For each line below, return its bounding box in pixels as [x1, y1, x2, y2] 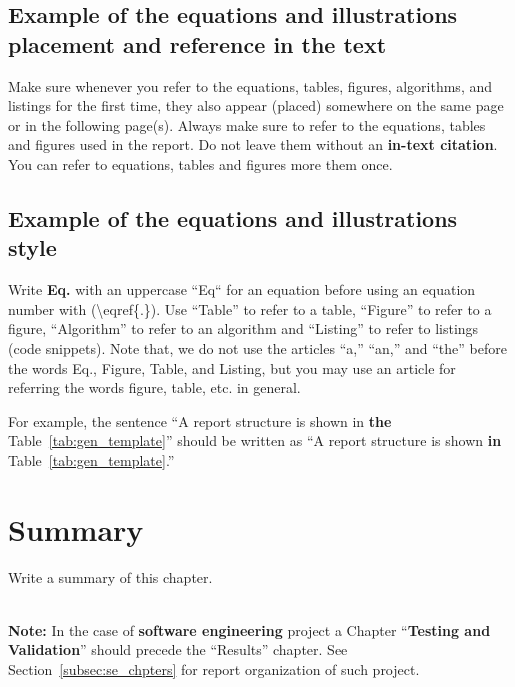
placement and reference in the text [8, 28, 387, 59]
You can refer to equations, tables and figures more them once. [8, 153, 393, 174]
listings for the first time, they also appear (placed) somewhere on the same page [8, 95, 504, 116]
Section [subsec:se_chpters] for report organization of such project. [8, 659, 420, 679]
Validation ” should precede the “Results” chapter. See [8, 639, 348, 660]
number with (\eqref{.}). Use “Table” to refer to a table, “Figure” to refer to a [8, 298, 492, 319]
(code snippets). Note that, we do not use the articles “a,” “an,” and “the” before [8, 337, 507, 358]
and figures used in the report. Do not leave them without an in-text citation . [8, 134, 498, 155]
